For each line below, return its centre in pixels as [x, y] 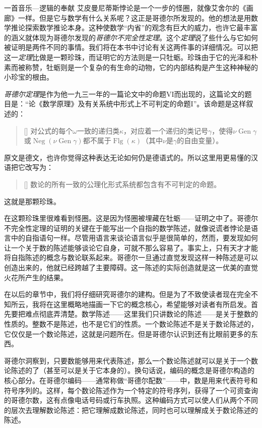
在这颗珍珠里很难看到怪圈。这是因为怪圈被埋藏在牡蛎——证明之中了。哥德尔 [131, 218]
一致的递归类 [98, 130]
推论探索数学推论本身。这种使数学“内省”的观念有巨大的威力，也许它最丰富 [134, 27]
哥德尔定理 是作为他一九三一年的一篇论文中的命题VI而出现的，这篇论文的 [124, 94]
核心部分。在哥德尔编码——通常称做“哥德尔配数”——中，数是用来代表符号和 [131, 380]
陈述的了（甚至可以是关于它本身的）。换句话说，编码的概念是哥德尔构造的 [133, 370]
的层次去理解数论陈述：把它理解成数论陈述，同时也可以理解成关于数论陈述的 [131, 410]
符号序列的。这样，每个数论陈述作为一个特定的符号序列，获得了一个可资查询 [131, 390]
